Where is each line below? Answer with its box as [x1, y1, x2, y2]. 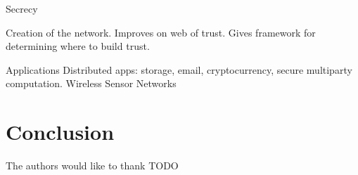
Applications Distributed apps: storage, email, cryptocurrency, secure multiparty [6, 62, 352, 77]
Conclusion [6, 117, 115, 146]
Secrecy [6, 1, 38, 15]
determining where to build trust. [6, 39, 150, 53]
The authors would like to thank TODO [6, 158, 179, 173]
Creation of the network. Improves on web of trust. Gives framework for [6, 25, 316, 39]
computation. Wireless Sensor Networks [6, 76, 177, 91]
